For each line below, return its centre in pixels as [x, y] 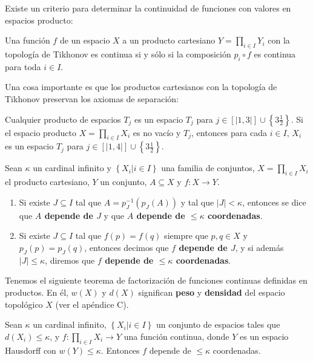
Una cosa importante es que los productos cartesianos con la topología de [141, 87]
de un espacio [85, 40]
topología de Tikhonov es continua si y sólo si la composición [118, 54]
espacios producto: [39, 20]
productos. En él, [37, 292]
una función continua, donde [176, 336]
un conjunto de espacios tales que [218, 324]
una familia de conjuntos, [208, 168]
